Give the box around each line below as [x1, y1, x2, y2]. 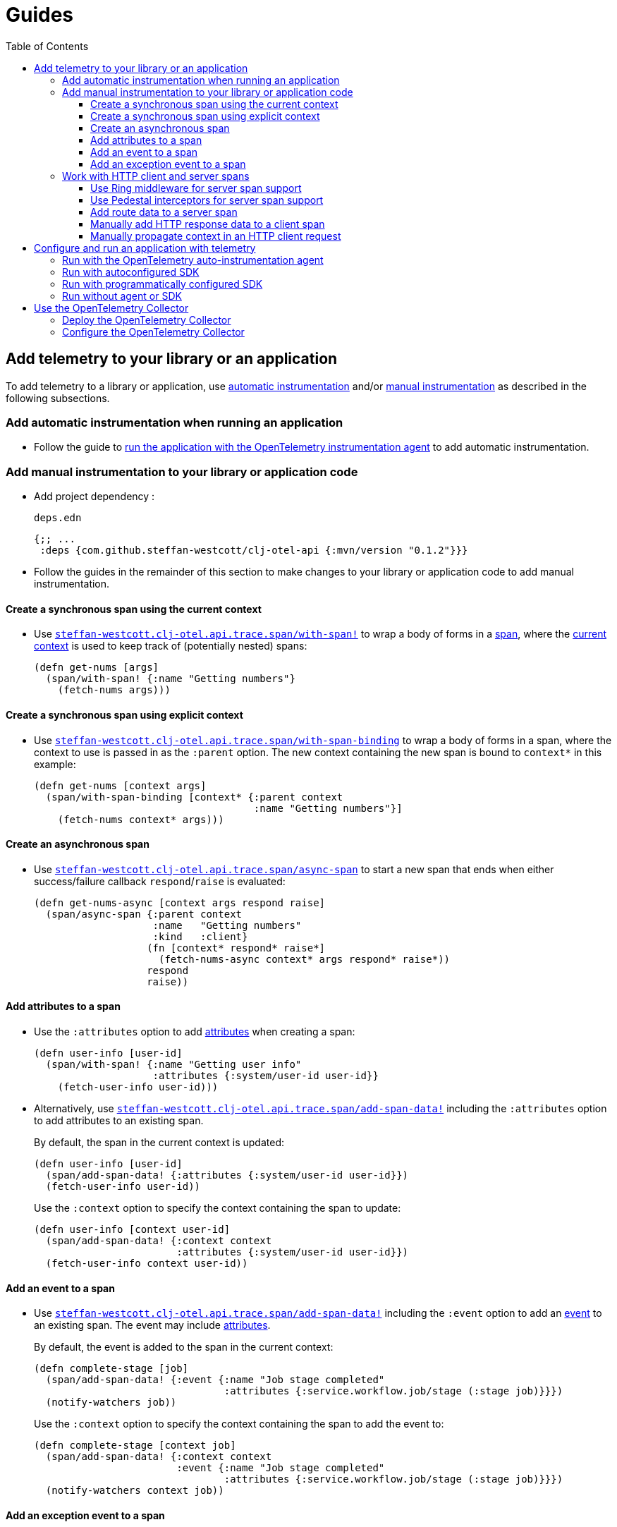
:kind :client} [152, 930, 248, 942]
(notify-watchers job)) [45, 1397, 177, 1409]
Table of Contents [6, 39, 89, 52]
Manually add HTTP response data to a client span [90, 217, 325, 230]
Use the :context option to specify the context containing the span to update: [34, 1201, 401, 1214]
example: [34, 758, 76, 770]
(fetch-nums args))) [57, 684, 171, 696]
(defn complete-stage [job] [34, 1363, 189, 1375]
